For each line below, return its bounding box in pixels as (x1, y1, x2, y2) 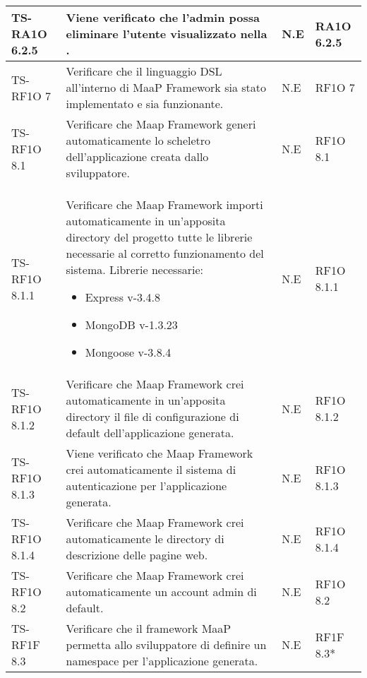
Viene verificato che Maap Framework (66, 445, 253, 461)
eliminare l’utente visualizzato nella (66, 25, 267, 42)
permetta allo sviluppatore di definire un (66, 636, 267, 653)
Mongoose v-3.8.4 (85, 344, 172, 360)
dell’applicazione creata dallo (66, 148, 209, 165)
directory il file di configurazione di (66, 408, 239, 424)
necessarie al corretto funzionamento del (66, 245, 264, 261)
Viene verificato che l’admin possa (66, 9, 260, 25)
